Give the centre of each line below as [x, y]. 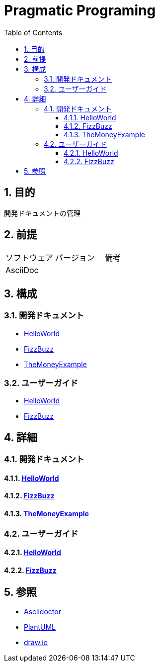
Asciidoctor [42, 611]
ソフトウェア [30, 258]
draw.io [36, 642]
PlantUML [40, 627]
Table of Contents [33, 32]
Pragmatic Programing [80, 10]
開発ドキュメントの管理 [42, 213]
